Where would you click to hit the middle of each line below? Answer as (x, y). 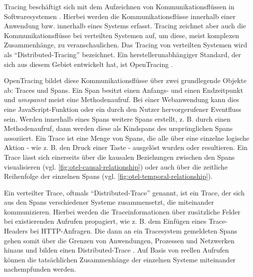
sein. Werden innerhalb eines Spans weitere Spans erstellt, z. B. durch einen (117, 118)
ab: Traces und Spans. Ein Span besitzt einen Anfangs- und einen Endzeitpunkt (124, 90)
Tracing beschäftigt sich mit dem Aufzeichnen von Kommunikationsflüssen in (119, 6)
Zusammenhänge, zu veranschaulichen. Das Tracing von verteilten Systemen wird (126, 45)
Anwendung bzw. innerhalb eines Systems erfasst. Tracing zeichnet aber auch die (125, 26)
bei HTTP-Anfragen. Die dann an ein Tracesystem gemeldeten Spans (134, 231)
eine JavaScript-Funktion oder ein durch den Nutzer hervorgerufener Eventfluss (123, 109)
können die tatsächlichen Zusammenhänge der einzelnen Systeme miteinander (120, 259)
